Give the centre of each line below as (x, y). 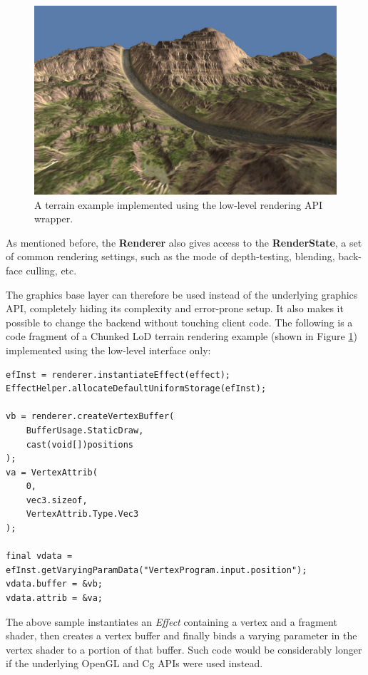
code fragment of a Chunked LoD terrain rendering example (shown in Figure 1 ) (182, 336)
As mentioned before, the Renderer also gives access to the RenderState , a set (184, 242)
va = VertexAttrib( (52, 472)
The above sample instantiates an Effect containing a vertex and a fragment (172, 621)
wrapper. (54, 218)
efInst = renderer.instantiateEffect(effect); (118, 375)
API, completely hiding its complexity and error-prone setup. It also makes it (175, 308)
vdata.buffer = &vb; (55, 584)
